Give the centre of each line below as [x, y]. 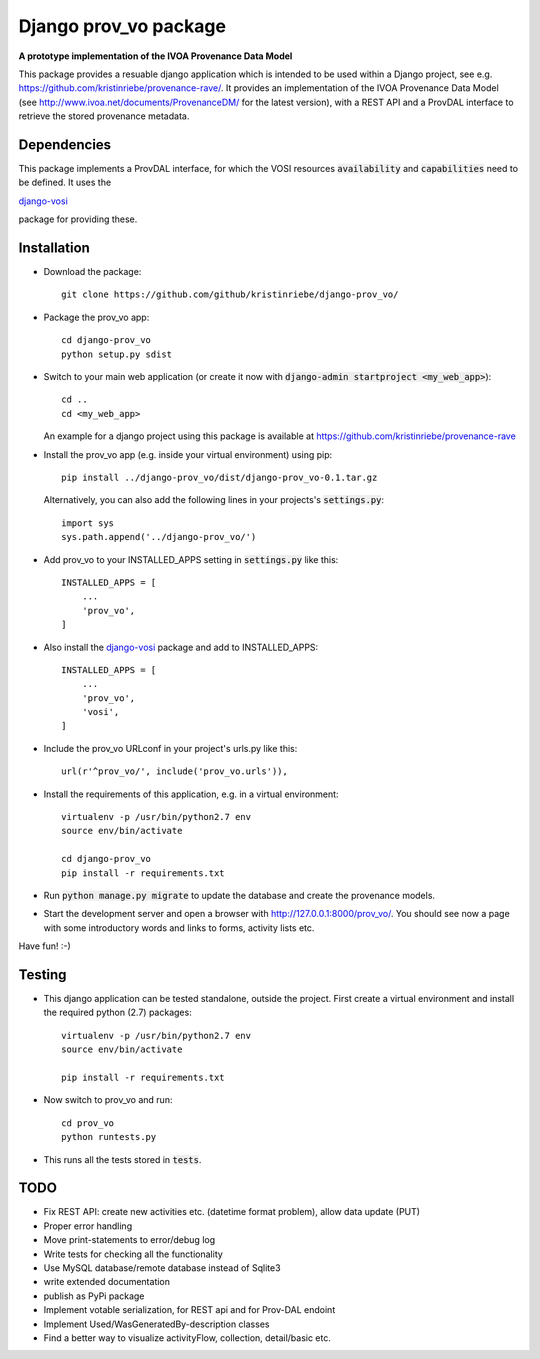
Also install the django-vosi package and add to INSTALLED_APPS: [181, 647]
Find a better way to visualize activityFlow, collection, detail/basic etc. [187, 1338]
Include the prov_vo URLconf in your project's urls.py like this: [170, 748]
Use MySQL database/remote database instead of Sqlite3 [162, 1268]
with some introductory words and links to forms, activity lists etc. [179, 927]
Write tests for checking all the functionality [133, 1254]
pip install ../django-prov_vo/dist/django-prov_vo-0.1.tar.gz [219, 477]
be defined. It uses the [65, 182]
